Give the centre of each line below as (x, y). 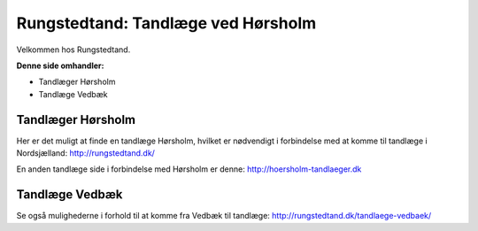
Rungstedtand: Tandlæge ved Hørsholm (166, 23)
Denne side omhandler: (60, 65)
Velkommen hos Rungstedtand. (73, 50)
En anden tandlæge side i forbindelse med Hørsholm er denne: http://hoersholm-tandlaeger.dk (189, 169)
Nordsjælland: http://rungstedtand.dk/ (85, 153)
